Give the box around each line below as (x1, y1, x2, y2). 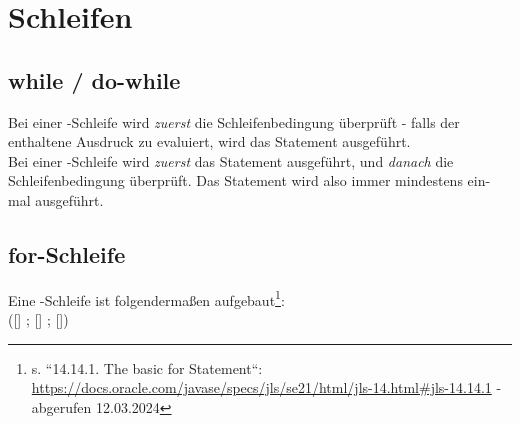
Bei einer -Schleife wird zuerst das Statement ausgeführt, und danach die (8, 150, 454, 171)
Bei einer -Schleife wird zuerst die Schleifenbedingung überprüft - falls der (8, 111, 460, 132)
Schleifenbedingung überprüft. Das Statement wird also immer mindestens (8, 170, 463, 191)
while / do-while (8, 64, 181, 95)
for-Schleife (8, 238, 126, 269)
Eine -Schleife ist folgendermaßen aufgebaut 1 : (8, 286, 285, 310)
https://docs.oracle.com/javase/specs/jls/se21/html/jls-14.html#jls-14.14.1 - (31, 377, 502, 398)
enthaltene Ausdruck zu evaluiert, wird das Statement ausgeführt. (8, 131, 411, 152)
